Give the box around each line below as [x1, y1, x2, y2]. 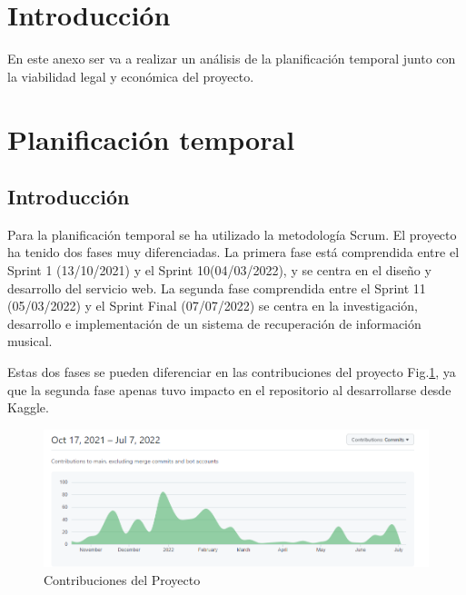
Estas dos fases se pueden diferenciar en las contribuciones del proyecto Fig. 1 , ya [7, 362, 456, 382]
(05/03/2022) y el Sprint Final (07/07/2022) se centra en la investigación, [7, 296, 418, 315]
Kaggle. [7, 398, 49, 417]
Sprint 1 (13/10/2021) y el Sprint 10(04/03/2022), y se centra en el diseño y [7, 261, 431, 280]
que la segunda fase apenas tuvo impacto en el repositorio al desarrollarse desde [7, 380, 451, 399]
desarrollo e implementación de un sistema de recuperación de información [7, 313, 421, 332]
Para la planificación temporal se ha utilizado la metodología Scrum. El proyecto [7, 224, 457, 243]
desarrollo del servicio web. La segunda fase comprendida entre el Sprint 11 [7, 278, 426, 297]
